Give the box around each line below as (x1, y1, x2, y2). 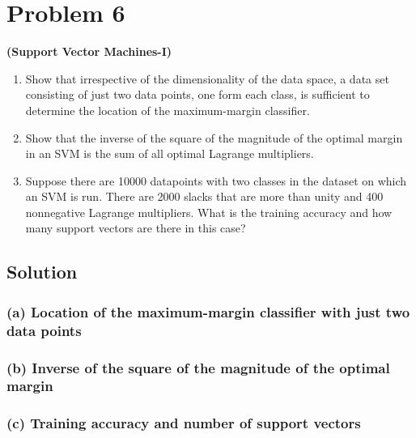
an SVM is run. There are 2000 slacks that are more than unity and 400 (25, 188, 384, 205)
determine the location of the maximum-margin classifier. (25, 101, 310, 118)
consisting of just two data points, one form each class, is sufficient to (25, 86, 370, 103)
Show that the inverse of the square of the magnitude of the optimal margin (25, 129, 403, 146)
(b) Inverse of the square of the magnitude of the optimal (6, 357, 390, 377)
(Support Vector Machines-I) (6, 43, 172, 60)
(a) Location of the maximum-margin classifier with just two (6, 301, 410, 321)
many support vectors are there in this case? (25, 219, 246, 236)
